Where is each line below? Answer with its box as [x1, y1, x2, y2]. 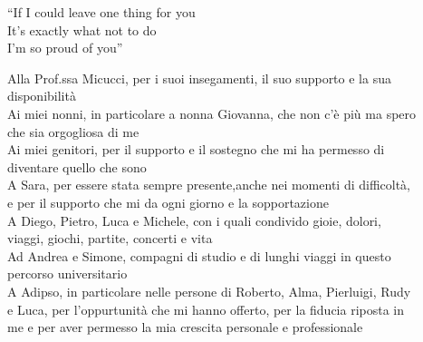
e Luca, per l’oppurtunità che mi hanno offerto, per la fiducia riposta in [7, 299, 405, 318]
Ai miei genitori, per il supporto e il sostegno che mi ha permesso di [7, 140, 385, 159]
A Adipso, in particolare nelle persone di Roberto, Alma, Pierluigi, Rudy [7, 281, 411, 300]
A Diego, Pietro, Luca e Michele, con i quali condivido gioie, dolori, [7, 210, 381, 230]
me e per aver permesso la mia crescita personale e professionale [7, 318, 363, 337]
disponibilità [7, 86, 76, 105]
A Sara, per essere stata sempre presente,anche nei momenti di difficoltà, [7, 175, 411, 194]
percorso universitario [7, 264, 128, 283]
